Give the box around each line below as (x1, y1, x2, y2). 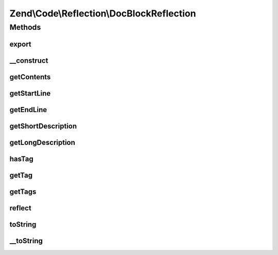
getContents (9, 72, 51, 81)
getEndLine (9, 105, 47, 114)
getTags (9, 187, 37, 196)
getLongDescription (9, 138, 76, 147)
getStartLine (9, 89, 51, 98)
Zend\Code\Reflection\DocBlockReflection (9, 8, 196, 19)
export (9, 40, 32, 48)
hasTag (9, 154, 33, 163)
